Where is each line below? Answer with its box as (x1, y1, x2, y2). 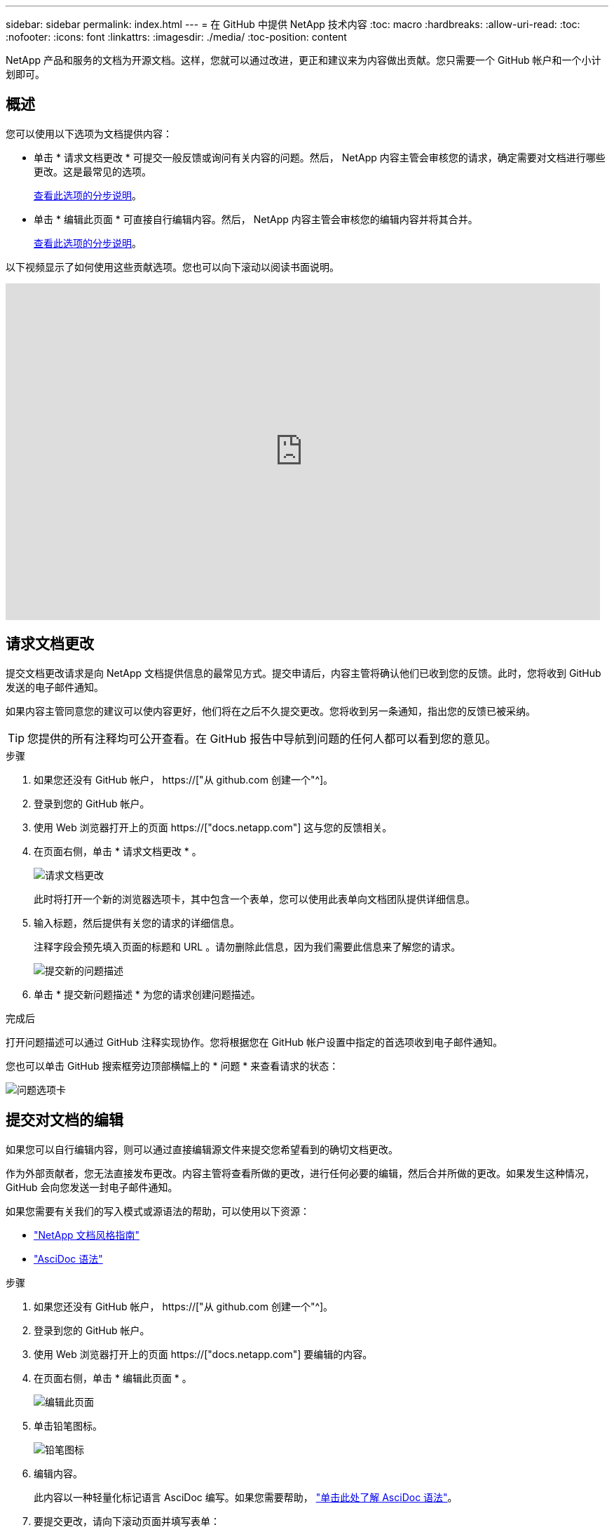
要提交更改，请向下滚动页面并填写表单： (34, 1514, 220, 1527)
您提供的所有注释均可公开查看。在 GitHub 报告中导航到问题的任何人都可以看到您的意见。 (27, 731, 497, 746)
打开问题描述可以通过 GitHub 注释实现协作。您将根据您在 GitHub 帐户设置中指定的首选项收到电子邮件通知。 (6, 1035, 503, 1048)
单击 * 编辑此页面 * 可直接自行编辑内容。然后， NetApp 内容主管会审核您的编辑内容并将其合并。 (34, 213, 478, 225)
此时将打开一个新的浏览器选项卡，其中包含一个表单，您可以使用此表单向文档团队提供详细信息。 (34, 892, 475, 905)
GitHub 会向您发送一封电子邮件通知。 (6, 1181, 178, 1193)
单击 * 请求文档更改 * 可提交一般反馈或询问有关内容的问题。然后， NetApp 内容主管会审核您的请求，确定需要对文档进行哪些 (34, 151, 606, 163)
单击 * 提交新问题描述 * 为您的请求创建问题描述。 (34, 988, 261, 1000)
